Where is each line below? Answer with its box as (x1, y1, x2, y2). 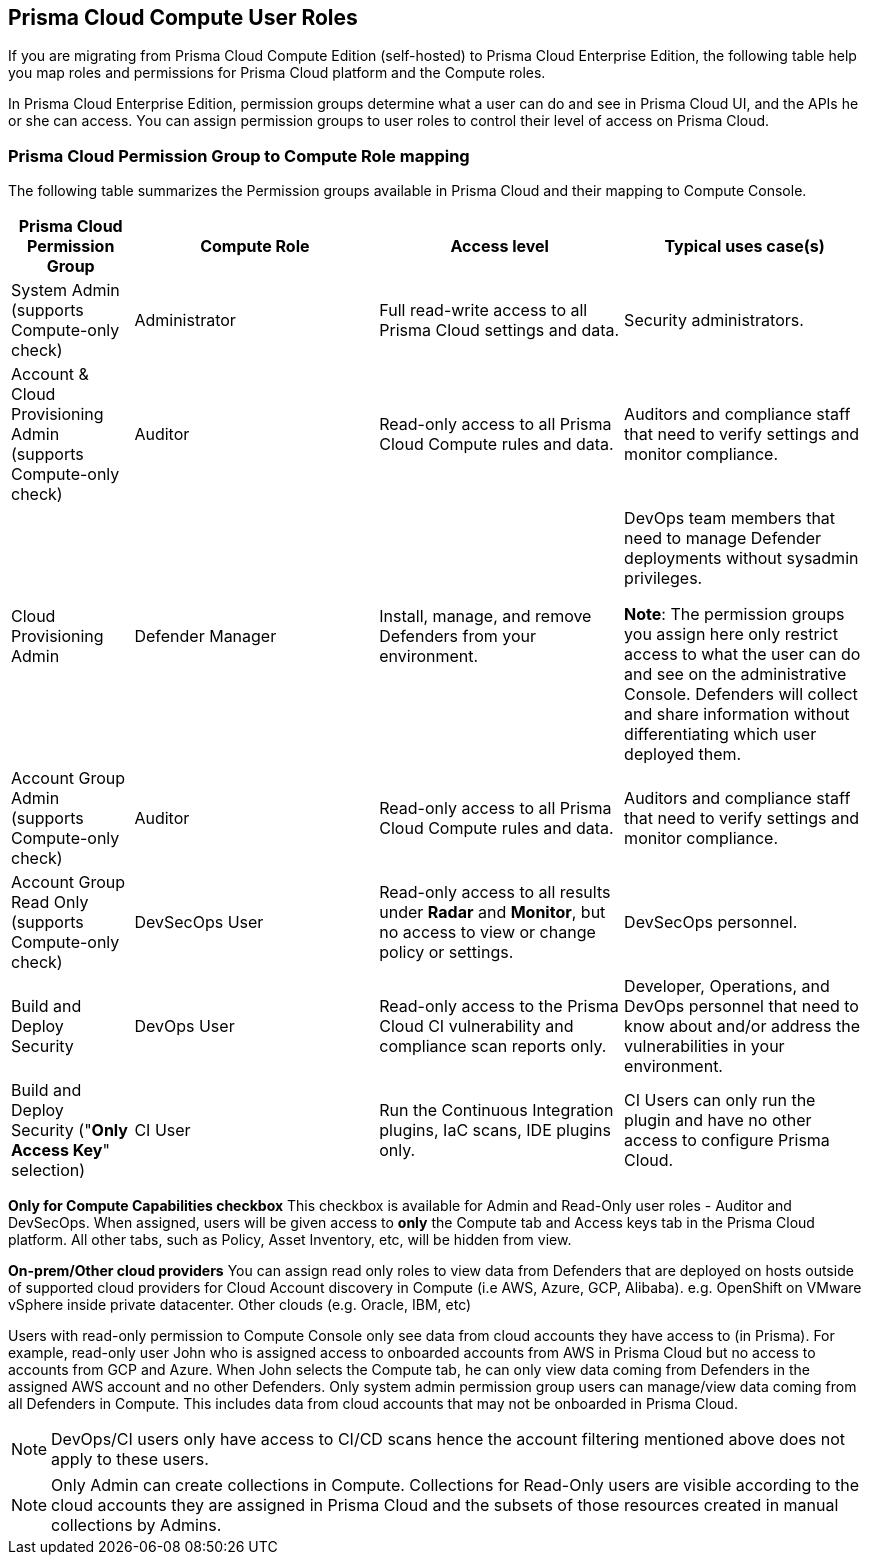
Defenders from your (379, 626, 537, 647)
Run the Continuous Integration (379, 1100, 614, 1121)
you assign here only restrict (624, 624, 838, 645)
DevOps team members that (624, 508, 836, 529)
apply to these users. (51, 1449, 209, 1470)
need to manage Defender (624, 528, 822, 549)
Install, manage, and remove (379, 606, 592, 627)
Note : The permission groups (624, 604, 845, 625)
